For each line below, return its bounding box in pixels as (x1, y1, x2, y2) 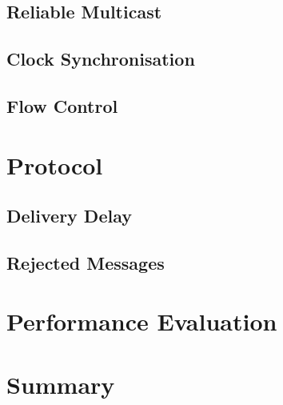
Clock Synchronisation (6, 46, 195, 71)
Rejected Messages (6, 250, 165, 275)
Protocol (6, 148, 103, 181)
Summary (6, 367, 115, 400)
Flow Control (6, 93, 118, 118)
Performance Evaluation (6, 305, 277, 338)
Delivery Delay (6, 203, 132, 228)
